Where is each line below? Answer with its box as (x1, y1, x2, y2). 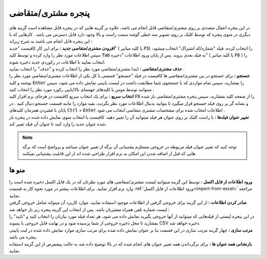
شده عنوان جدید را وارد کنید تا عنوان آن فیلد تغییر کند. (9, 121, 107, 127)
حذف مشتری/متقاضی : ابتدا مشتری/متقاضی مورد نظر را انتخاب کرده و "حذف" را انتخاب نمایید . (9, 65, 185, 71)
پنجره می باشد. (9, 234, 37, 240)
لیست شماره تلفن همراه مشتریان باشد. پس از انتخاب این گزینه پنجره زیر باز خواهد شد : (9, 206, 170, 212)
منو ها (9, 166, 25, 174)
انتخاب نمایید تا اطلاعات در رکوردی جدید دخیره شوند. (9, 59, 106, 65)
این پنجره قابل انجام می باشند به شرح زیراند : (9, 38, 93, 44)
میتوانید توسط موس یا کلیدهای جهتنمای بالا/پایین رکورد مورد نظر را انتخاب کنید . (9, 87, 155, 93)
